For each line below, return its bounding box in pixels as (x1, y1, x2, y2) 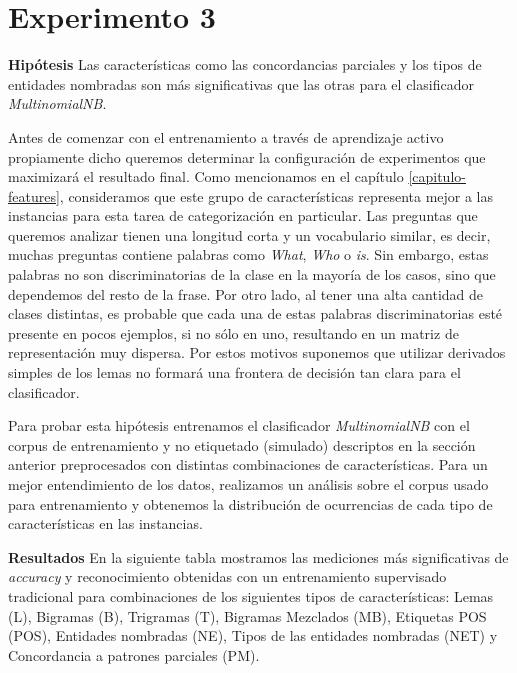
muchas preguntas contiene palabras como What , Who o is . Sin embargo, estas (8, 244, 489, 265)
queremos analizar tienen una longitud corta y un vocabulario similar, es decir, (8, 224, 491, 245)
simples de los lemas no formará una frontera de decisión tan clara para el (8, 362, 461, 383)
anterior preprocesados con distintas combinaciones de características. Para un (8, 454, 488, 475)
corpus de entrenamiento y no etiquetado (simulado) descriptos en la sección (8, 434, 476, 455)
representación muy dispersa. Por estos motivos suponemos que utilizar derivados (8, 342, 506, 363)
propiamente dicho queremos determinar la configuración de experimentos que (8, 146, 486, 167)
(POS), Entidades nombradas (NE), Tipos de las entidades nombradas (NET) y (8, 625, 498, 646)
